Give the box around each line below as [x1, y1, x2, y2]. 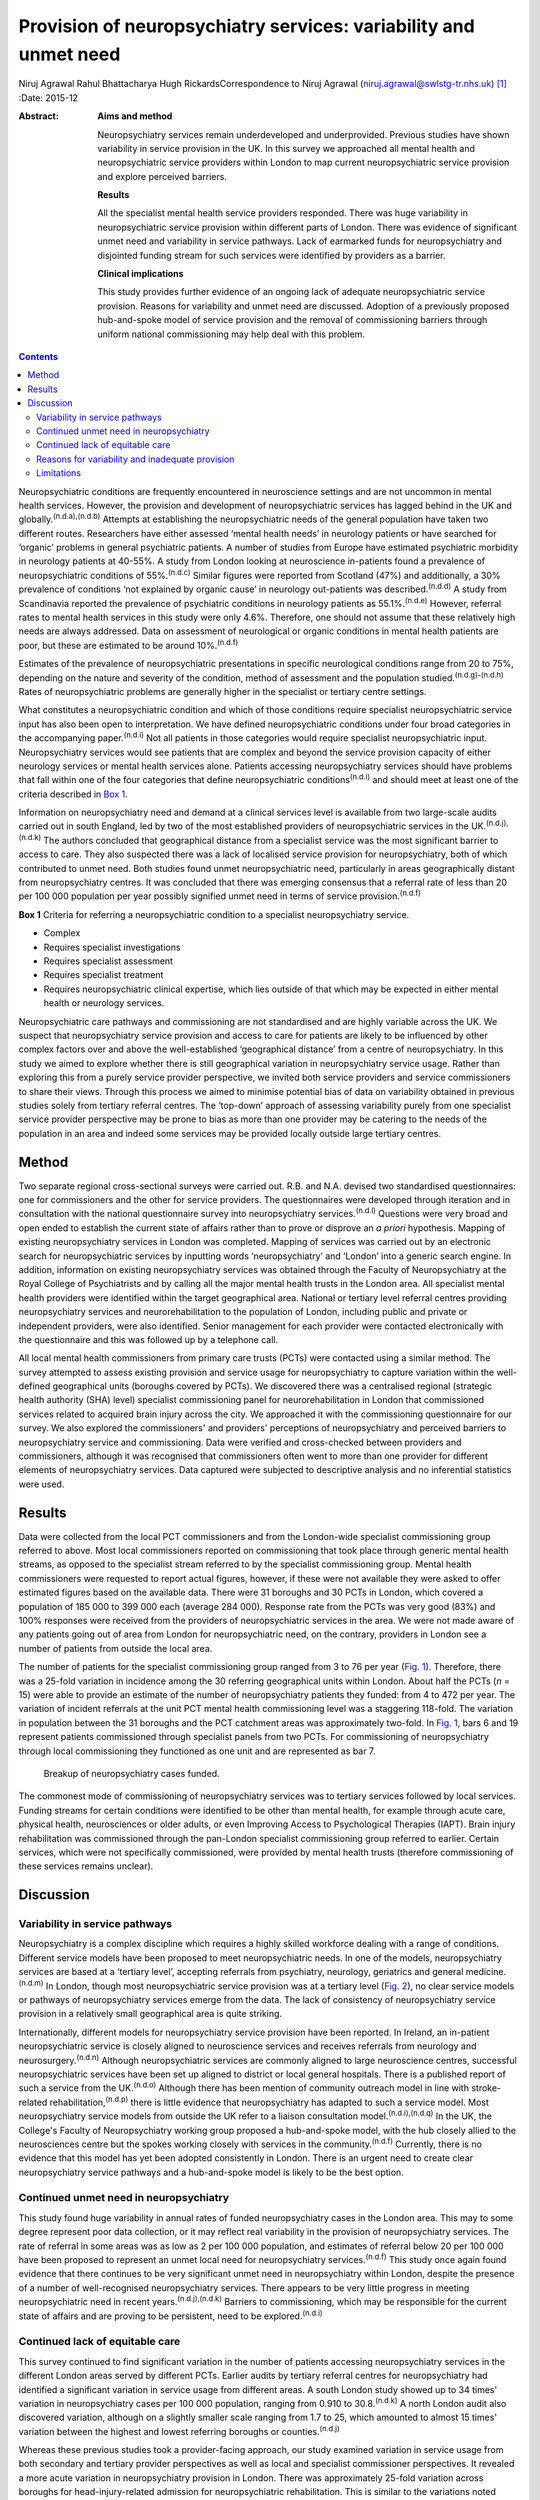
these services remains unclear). [18, 1860, 154, 1872]
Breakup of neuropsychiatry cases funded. [43, 1767, 220, 1779]
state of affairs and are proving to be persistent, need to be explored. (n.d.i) [18, 2308, 324, 2322]
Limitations [36, 467, 82, 479]
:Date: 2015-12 [18, 91, 79, 104]
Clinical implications [97, 268, 184, 280]
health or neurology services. [43, 997, 165, 1009]
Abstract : [18, 110, 59, 122]
